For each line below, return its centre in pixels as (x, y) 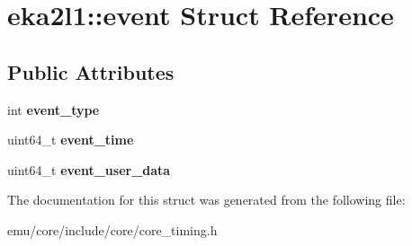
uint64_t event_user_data (89, 169)
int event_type (54, 109)
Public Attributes (91, 71)
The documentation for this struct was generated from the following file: (206, 200)
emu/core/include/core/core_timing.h (112, 229)
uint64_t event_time (71, 140)
